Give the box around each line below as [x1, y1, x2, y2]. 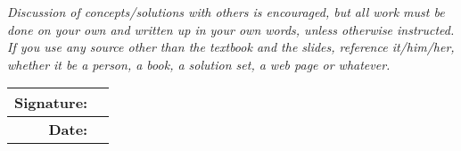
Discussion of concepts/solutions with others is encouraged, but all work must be [7, 3, 445, 21]
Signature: [14, 92, 88, 113]
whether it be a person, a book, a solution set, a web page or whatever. [7, 55, 391, 73]
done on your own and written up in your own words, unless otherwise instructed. [7, 20, 455, 38]
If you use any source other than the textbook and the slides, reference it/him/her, [7, 38, 455, 56]
